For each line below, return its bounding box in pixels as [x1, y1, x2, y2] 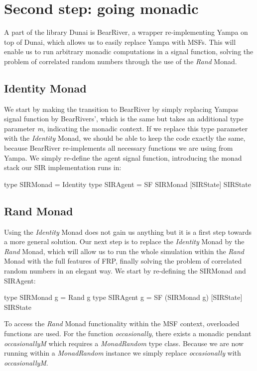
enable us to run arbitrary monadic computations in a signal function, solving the [4, 46, 254, 57]
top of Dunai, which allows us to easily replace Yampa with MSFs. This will [4, 36, 236, 47]
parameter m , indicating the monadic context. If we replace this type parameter [4, 123, 248, 133]
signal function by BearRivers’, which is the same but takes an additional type [4, 113, 244, 124]
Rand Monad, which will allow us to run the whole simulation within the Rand [4, 246, 244, 256]
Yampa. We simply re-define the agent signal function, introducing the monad [4, 152, 242, 163]
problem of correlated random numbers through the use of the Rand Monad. [4, 56, 237, 66]
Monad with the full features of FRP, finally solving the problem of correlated [4, 256, 242, 266]
